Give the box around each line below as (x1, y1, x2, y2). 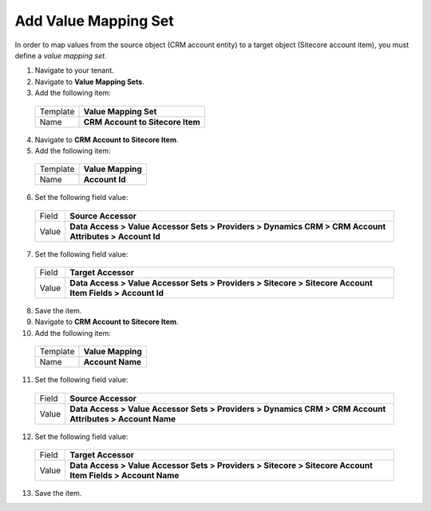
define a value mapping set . (14, 50, 107, 60)
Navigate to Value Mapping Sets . (34, 77, 145, 86)
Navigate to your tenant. (34, 66, 115, 75)
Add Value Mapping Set (14, 12, 175, 30)
